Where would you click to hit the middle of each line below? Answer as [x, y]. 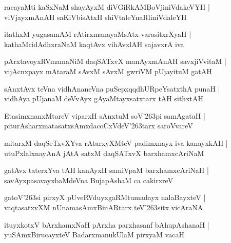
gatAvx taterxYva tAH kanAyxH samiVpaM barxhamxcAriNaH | [107, 170]
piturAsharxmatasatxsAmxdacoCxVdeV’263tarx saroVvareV [99, 126]
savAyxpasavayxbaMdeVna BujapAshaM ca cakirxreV [89, 180]
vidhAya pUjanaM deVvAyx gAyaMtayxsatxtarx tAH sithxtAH [104, 98]
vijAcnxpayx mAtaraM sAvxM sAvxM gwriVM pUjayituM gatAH [108, 71]
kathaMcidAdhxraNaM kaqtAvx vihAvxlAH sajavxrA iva [94, 44]
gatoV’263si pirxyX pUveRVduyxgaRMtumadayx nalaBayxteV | [105, 197]
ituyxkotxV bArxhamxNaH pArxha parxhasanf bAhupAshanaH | [107, 224]
